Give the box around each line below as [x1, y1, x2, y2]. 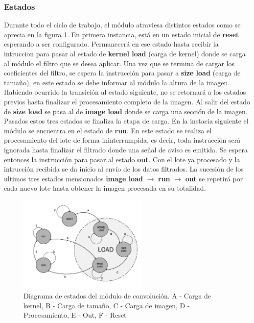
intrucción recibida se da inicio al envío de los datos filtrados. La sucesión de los [4, 164, 244, 174]
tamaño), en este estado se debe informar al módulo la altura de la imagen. [4, 77, 230, 87]
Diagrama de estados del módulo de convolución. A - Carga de [23, 290, 211, 300]
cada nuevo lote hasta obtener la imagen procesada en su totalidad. [4, 183, 206, 193]
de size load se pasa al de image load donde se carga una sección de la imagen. [4, 106, 248, 116]
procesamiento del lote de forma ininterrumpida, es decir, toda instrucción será [4, 135, 241, 145]
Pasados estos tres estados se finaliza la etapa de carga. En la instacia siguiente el [4, 116, 249, 126]
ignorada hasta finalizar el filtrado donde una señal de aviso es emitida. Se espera [4, 144, 248, 154]
